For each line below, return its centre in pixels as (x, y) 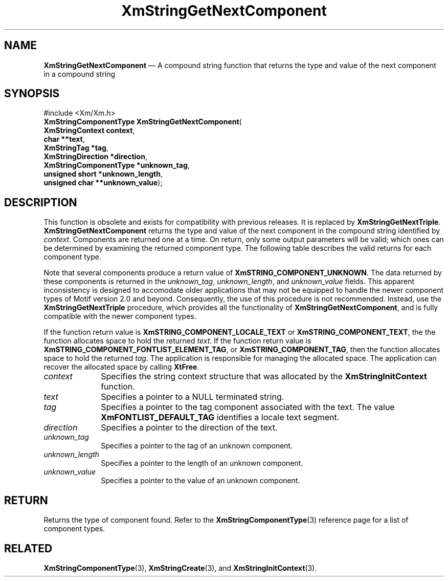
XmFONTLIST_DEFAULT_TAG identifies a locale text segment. (220, 417)
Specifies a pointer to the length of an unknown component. (202, 463)
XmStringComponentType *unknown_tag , (117, 165)
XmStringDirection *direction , (95, 157)
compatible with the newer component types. (120, 316)
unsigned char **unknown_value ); (103, 183)
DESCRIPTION (41, 202)
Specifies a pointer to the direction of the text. (189, 428)
